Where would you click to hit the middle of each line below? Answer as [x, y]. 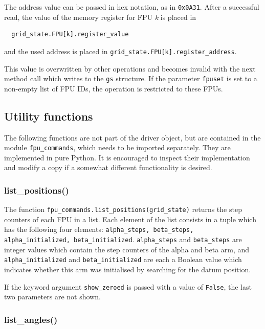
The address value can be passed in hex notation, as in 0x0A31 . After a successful [132, 7]
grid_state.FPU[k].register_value [70, 34]
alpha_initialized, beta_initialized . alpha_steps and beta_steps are [123, 239]
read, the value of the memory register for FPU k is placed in [100, 17]
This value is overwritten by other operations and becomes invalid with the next [130, 68]
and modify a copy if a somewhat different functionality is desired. [108, 167]
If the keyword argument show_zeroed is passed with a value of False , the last [128, 286]
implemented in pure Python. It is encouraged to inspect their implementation [127, 157]
